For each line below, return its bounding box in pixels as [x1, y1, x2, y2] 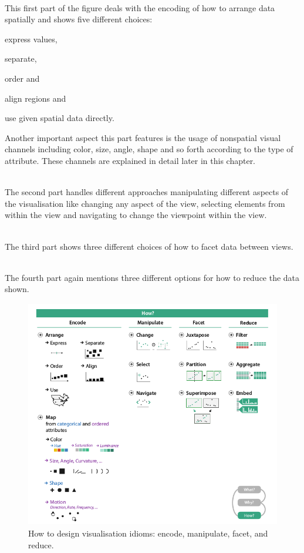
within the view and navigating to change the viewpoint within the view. [5, 209, 267, 221]
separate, [5, 52, 37, 65]
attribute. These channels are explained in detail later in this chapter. [5, 154, 256, 166]
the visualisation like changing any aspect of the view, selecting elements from [5, 197, 285, 209]
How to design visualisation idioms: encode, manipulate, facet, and [28, 527, 268, 539]
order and [5, 72, 40, 84]
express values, [5, 32, 58, 45]
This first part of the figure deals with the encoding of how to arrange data [5, 1, 275, 14]
